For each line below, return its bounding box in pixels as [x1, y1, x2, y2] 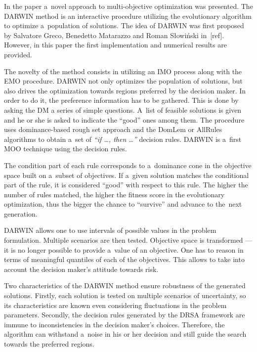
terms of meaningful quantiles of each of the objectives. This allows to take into [4, 254, 245, 264]
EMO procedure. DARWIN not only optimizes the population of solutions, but [4, 76, 243, 86]
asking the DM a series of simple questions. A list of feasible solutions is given [4, 104, 242, 115]
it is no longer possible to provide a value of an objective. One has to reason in [4, 244, 244, 255]
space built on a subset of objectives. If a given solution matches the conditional [4, 170, 249, 180]
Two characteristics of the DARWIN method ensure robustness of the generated [4, 280, 246, 291]
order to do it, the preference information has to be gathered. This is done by [4, 95, 239, 105]
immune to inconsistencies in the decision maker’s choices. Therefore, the [4, 319, 225, 329]
